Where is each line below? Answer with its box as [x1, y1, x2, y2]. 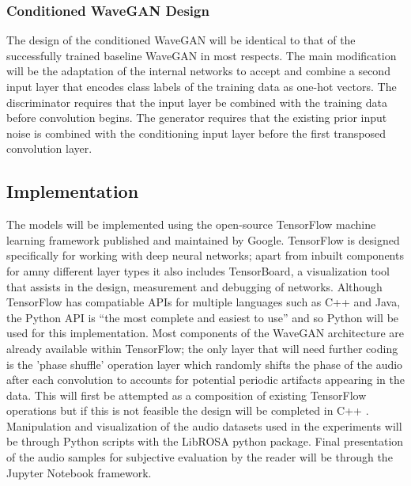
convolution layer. [6, 140, 92, 157]
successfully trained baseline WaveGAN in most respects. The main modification [6, 47, 397, 63]
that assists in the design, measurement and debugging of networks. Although [6, 278, 383, 294]
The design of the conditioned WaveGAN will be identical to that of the [6, 32, 356, 48]
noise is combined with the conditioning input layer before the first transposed [6, 124, 386, 141]
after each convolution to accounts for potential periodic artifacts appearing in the [6, 371, 405, 388]
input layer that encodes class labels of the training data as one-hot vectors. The [6, 78, 397, 94]
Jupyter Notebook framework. [6, 464, 152, 480]
